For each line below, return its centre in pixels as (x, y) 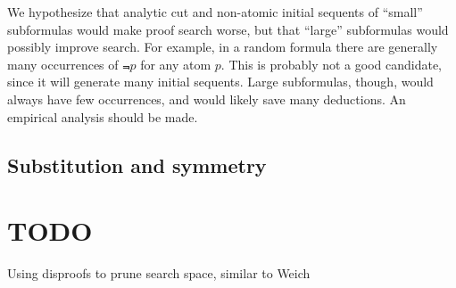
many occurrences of (63, 64)
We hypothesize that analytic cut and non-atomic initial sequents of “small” (215, 12)
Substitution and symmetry (137, 165)
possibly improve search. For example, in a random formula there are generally (223, 47)
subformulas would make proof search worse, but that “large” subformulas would (228, 29)
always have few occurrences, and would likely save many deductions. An (207, 99)
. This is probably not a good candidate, (332, 64)
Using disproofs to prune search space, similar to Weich (159, 273)
